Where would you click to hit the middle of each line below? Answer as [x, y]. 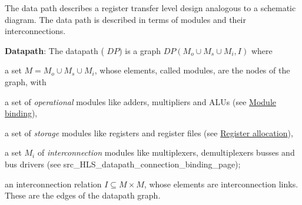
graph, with [26, 81]
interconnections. [35, 31]
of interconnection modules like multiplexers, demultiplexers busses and [166, 152]
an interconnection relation [53, 184]
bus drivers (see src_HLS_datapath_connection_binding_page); [123, 164]
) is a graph [140, 50]
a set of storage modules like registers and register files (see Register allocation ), [149, 132]
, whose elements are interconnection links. [221, 184]
